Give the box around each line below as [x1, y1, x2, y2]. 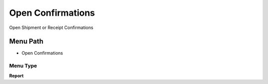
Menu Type [9, 62, 37, 69]
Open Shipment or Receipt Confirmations [9, 25, 94, 30]
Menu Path [9, 37, 44, 46]
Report [9, 73, 24, 79]
